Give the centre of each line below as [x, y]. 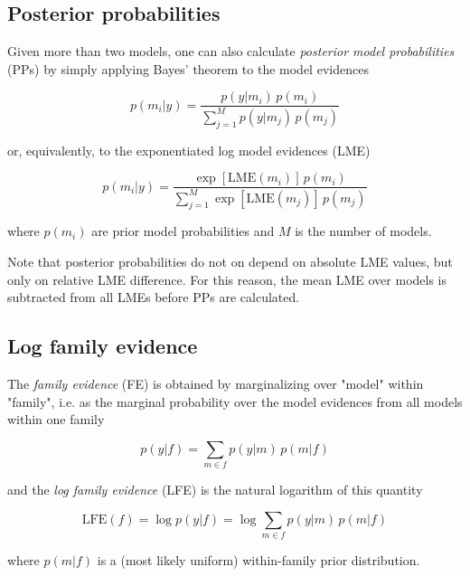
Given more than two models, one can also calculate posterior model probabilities [231, 51]
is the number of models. [363, 231]
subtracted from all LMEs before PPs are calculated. [154, 297]
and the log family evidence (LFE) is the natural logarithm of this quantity [215, 490]
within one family [56, 419]
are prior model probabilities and [183, 231]
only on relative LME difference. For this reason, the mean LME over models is [227, 279]
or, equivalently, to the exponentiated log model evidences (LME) [189, 150]
